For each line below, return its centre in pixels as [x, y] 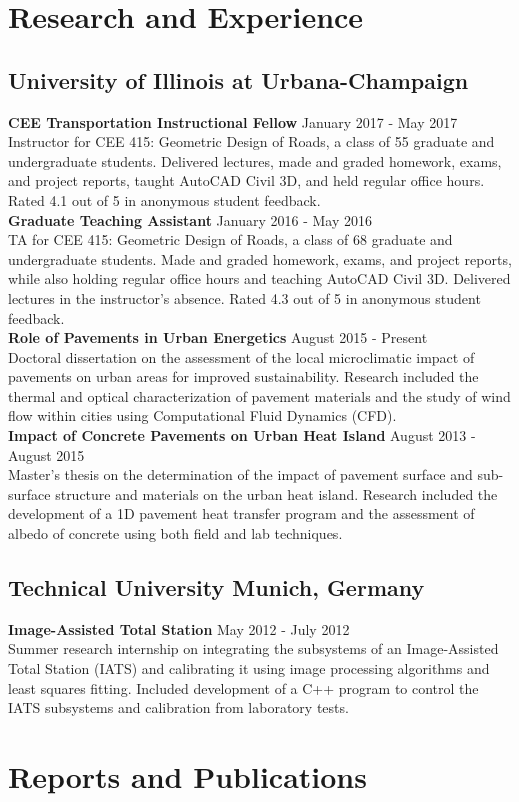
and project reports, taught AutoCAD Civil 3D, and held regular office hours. [246, 180]
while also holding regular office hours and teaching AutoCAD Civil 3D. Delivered [259, 278]
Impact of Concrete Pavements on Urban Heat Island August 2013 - [242, 435]
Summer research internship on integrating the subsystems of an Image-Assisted [253, 648]
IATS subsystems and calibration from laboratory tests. [178, 707]
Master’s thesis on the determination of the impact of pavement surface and [240, 474]
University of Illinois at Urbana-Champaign [238, 79]
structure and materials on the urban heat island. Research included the [276, 493]
